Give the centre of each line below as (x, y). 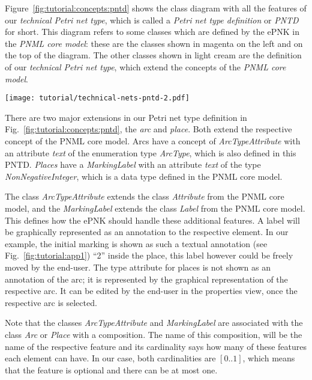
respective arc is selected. (51, 302)
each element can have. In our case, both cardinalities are (110, 358)
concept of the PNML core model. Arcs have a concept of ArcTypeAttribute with (153, 141)
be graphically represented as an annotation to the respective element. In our (147, 232)
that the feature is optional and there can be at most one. (111, 369)
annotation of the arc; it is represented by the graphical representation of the (146, 279)
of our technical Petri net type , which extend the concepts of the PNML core (145, 66)
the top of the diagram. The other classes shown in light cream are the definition (153, 55)
